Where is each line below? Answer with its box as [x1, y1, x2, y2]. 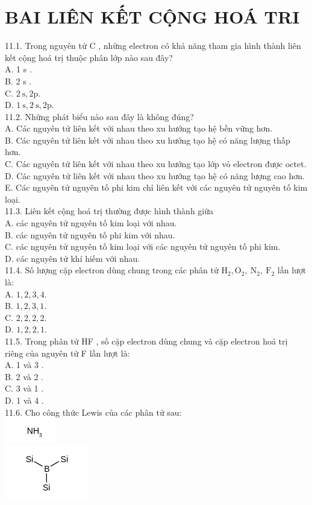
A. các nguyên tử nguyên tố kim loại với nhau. [5, 217, 177, 229]
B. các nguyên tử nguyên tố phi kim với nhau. [5, 228, 175, 241]
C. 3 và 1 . [5, 382, 44, 395]
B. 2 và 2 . [5, 370, 43, 383]
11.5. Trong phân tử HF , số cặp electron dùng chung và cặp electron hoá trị [5, 334, 288, 347]
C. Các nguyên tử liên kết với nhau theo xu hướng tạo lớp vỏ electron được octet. [5, 157, 307, 170]
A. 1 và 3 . [5, 358, 44, 371]
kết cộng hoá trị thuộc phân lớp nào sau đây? [5, 51, 173, 63]
